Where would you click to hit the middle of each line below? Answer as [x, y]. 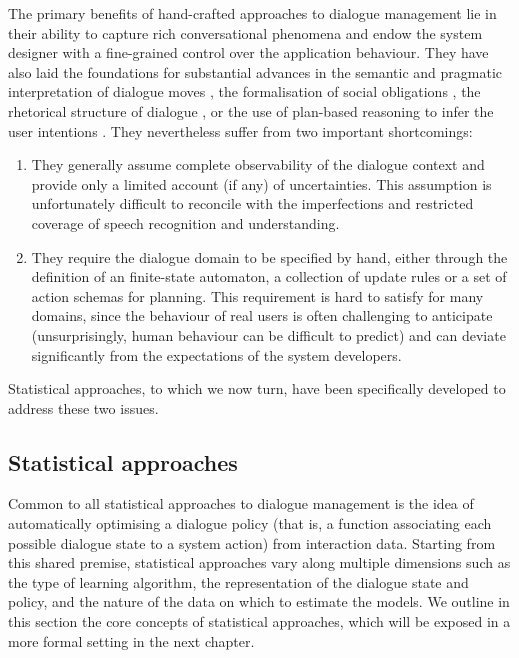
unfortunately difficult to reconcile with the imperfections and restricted [252, 203]
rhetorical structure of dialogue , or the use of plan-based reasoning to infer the [251, 110]
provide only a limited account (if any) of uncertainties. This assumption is [261, 183]
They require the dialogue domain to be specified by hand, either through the [269, 256]
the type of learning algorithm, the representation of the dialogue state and [238, 581]
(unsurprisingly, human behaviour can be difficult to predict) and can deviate [268, 334]
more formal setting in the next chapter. [131, 640]
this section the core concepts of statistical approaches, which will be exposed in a [259, 621]
